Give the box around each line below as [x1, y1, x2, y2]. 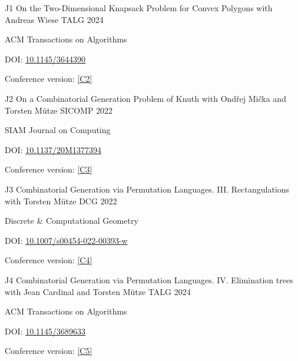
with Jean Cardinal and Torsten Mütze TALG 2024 [5, 285, 191, 297]
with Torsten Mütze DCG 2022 [5, 194, 117, 207]
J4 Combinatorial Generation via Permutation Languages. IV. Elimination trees [5, 273, 293, 286]
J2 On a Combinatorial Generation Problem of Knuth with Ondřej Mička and [5, 92, 286, 104]
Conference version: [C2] [5, 72, 92, 85]
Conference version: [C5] [5, 345, 92, 357]
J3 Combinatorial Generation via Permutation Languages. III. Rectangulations [5, 183, 290, 195]
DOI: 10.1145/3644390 [5, 52, 86, 65]
